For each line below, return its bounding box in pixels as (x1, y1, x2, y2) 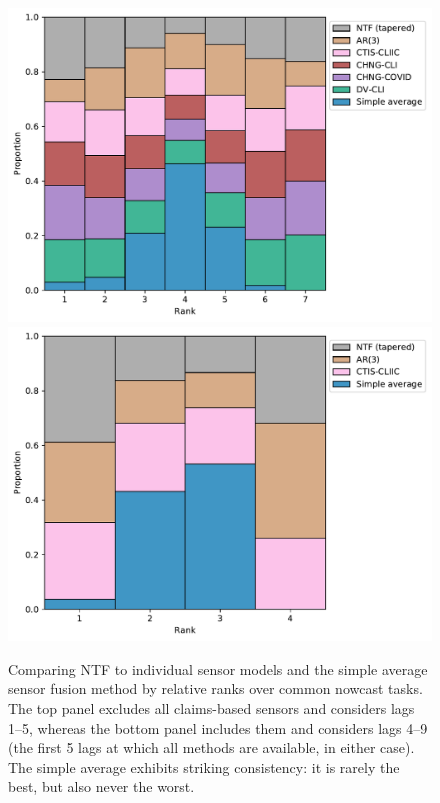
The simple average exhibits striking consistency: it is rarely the (8, 756, 400, 777)
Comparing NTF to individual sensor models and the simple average (8, 658, 428, 679)
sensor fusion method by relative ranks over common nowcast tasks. (8, 678, 423, 699)
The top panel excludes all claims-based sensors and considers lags (8, 697, 415, 718)
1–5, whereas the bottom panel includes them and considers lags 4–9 (8, 717, 428, 738)
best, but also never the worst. (8, 776, 195, 797)
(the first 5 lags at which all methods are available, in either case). (8, 737, 415, 758)
